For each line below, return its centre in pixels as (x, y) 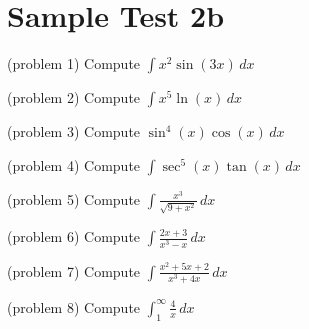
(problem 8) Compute (74, 306)
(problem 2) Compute (74, 97)
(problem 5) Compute (74, 198)
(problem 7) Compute (74, 270)
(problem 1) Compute (74, 63)
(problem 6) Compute (74, 236)
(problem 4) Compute (74, 164)
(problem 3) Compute (74, 131)
